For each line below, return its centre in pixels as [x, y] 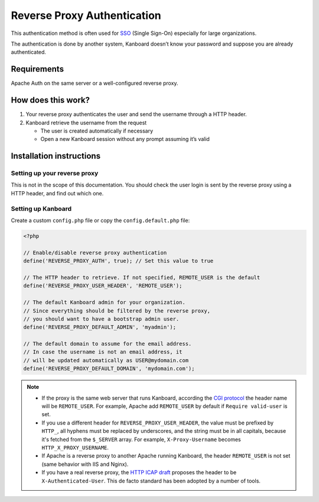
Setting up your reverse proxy [55, 173]
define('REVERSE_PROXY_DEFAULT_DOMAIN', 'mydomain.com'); [109, 369]
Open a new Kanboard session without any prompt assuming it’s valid [125, 139]
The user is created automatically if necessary [97, 131]
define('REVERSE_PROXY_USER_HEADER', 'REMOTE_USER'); [103, 286]
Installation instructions [56, 156]
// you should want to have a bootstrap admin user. [101, 319]
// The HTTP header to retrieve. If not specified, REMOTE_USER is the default [142, 277]
